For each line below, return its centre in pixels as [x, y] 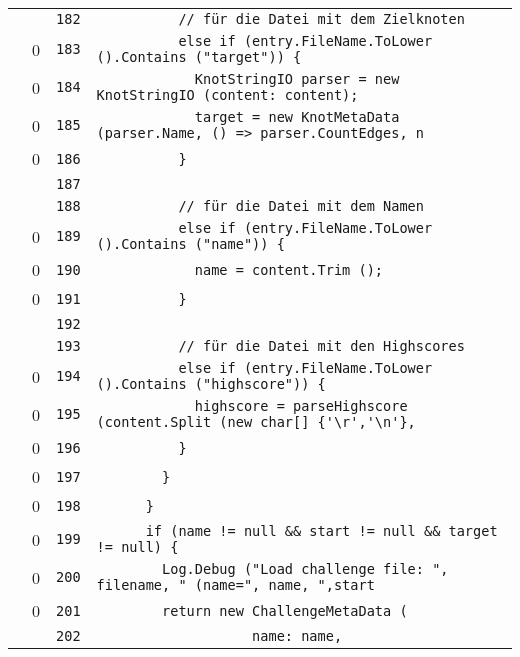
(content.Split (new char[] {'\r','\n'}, [256, 422]
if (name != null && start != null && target [321, 531]
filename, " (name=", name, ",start [235, 585]
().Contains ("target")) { [199, 57]
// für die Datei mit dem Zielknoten [321, 19]
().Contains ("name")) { [190, 244]
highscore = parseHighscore [301, 406]
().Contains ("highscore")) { [211, 384]
